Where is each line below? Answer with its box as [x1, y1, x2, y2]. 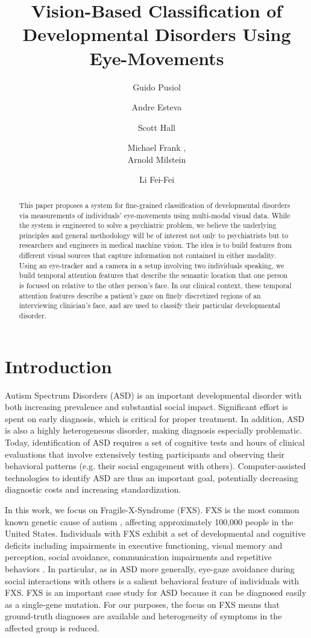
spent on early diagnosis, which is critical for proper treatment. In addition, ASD [5, 412, 304, 425]
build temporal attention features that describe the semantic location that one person [19, 270, 288, 280]
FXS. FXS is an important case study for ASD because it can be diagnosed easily [5, 586, 307, 599]
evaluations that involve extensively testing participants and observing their [5, 447, 285, 460]
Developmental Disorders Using [22, 22, 291, 46]
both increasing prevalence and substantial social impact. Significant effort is [5, 400, 288, 413]
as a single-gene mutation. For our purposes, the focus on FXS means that [5, 598, 280, 610]
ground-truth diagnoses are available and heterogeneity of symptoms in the [5, 610, 282, 622]
